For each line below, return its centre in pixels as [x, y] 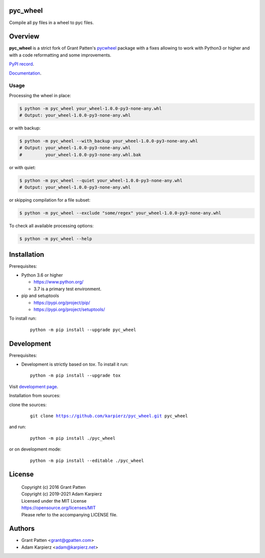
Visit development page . [34, 386]
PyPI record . [22, 64]
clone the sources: [28, 405]
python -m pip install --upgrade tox [76, 376]
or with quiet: [23, 167]
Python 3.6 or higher [42, 275]
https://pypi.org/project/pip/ [62, 303]
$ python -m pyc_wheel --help [56, 239]
